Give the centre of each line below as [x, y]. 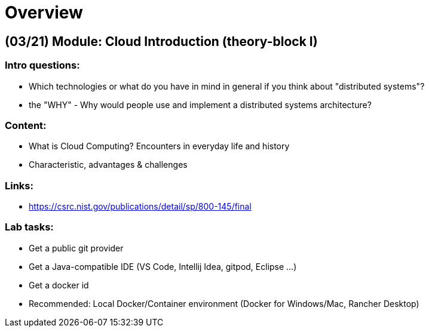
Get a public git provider [76, 248]
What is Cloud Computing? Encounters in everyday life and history [159, 146]
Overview [44, 13]
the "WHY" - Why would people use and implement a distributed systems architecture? [200, 104]
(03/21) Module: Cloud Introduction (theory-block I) [161, 41]
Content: [26, 125]
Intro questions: [42, 65]
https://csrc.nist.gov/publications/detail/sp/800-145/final [140, 207]
